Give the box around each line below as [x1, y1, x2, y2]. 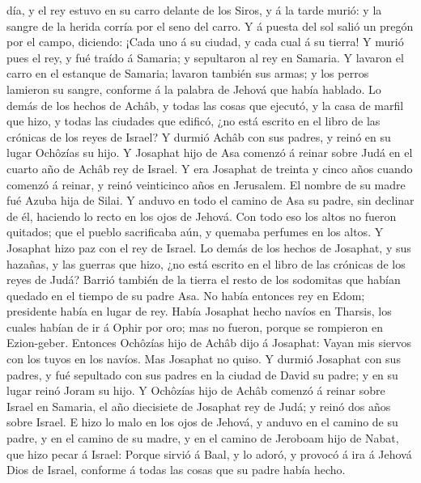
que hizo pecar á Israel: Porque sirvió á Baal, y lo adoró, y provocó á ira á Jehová [6, 445, 412, 462]
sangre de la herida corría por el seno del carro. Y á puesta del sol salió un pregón [6, 17, 414, 34]
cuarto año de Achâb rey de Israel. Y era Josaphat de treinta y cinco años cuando [6, 159, 413, 176]
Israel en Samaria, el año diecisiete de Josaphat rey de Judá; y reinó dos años [6, 397, 391, 414]
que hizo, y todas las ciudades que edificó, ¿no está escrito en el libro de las [6, 112, 381, 129]
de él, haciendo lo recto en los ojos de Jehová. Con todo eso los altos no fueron [6, 207, 397, 224]
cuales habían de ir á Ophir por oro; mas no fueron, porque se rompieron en [6, 318, 383, 335]
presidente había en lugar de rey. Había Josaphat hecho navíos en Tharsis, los [6, 303, 392, 320]
